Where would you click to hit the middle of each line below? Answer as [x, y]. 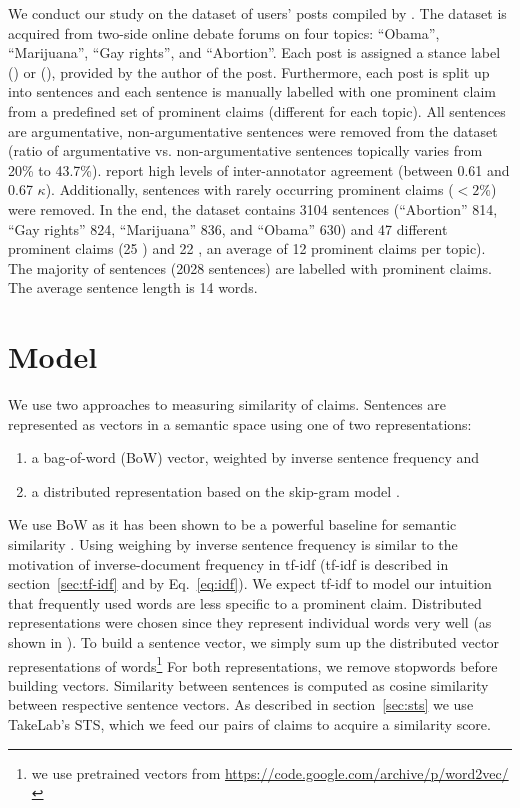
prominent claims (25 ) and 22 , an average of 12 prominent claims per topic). [247, 248]
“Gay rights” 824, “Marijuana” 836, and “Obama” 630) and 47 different [228, 228]
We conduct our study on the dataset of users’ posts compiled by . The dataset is [257, 13]
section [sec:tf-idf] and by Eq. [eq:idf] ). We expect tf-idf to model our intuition [250, 583]
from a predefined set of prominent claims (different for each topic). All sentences [257, 110]
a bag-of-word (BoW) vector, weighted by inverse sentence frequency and [255, 457]
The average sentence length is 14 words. [133, 287]
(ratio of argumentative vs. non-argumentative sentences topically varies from [245, 150]
